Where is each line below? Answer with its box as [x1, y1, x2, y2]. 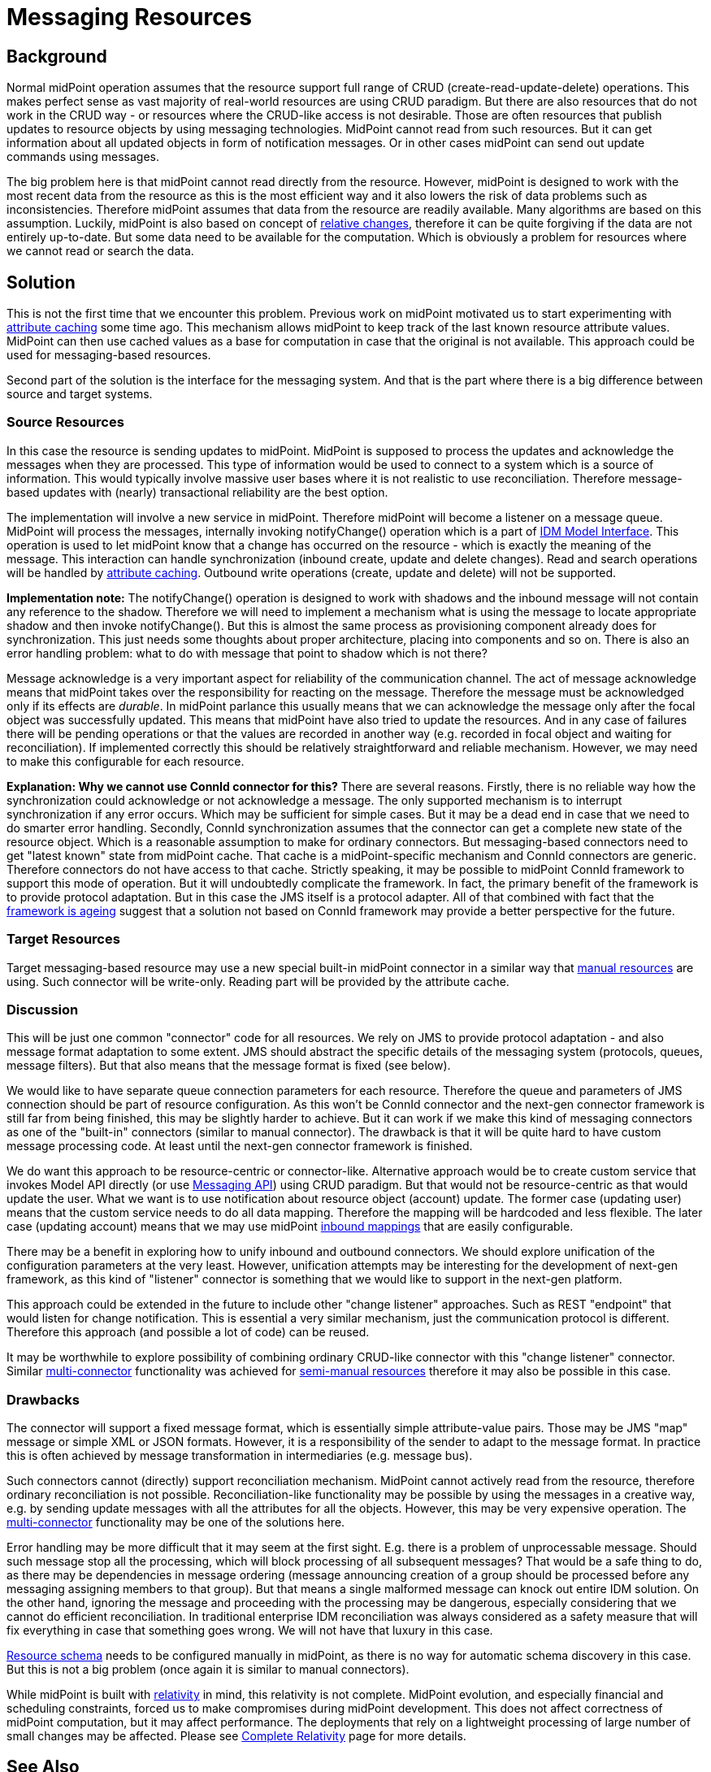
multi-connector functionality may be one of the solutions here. [7, 1515, 345, 1530]
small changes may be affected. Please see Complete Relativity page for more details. [7, 1729, 466, 1744]
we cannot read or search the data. [7, 244, 194, 258]
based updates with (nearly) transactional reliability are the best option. [7, 484, 388, 499]
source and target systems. [7, 387, 153, 402]
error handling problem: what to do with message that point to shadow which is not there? [7, 645, 488, 660]
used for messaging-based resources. [7, 348, 211, 363]
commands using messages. [7, 150, 160, 164]
